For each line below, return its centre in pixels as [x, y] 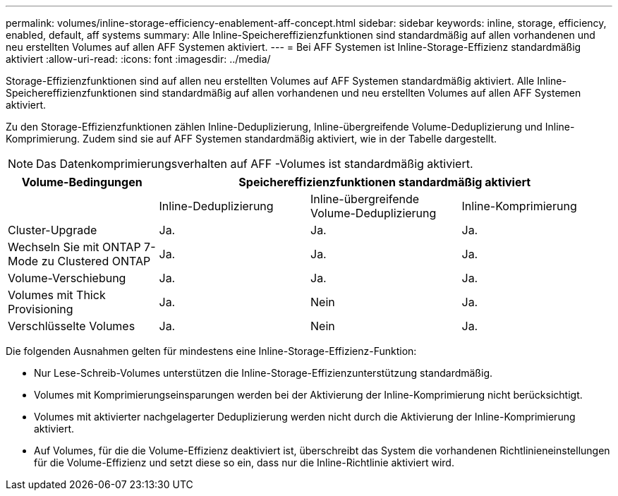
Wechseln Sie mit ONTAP [74, 247]
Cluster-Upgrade [53, 230]
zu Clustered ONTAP [96, 261]
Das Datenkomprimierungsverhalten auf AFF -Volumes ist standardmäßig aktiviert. [255, 164]
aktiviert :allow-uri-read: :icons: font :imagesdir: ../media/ [138, 59]
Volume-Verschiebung [67, 278]
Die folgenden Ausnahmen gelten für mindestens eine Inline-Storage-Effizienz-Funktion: [211, 351]
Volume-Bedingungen [82, 182]
